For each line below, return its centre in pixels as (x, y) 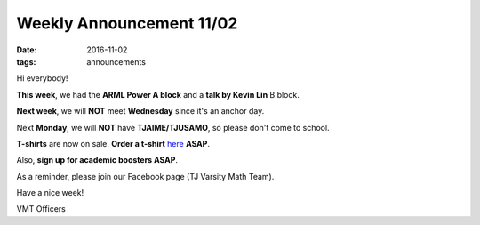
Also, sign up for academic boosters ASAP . (97, 160)
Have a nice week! (50, 193)
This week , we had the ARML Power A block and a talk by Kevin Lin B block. (158, 94)
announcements (116, 61)
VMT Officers (41, 209)
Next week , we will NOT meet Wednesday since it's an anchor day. (140, 111)
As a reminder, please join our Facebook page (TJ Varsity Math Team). (145, 176)
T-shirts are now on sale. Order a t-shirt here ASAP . (113, 143)
